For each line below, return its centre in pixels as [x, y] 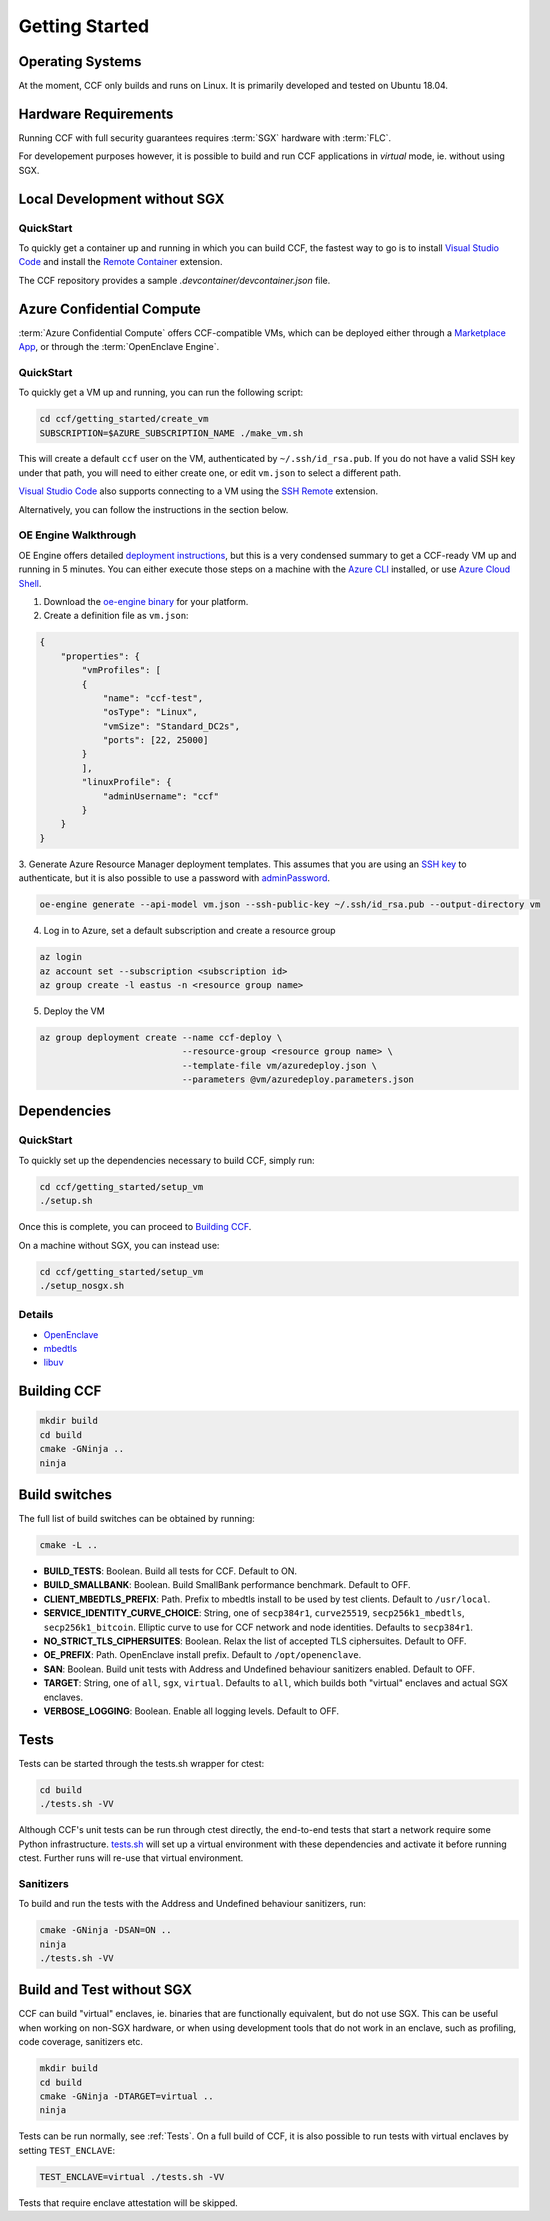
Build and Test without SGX [105, 1990]
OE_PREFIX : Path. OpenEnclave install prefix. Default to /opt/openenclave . [202, 1655]
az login [61, 957]
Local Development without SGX [121, 198]
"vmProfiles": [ [121, 670]
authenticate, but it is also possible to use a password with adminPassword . [174, 878]
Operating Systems [80, 61]
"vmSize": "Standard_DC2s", [171, 726]
